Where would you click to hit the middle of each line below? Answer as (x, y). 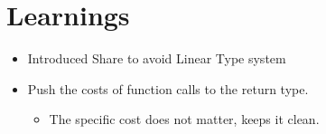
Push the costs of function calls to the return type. (168, 88)
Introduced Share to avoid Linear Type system (157, 58)
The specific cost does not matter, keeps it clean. (184, 119)
